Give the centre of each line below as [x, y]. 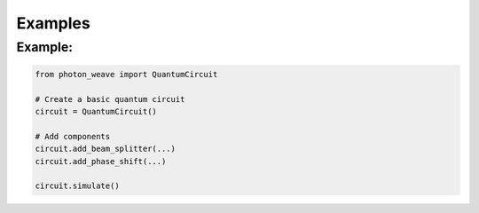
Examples [53, 23]
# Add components [73, 136]
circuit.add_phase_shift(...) [101, 161]
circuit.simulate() [77, 186]
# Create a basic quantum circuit [110, 99]
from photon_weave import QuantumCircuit [126, 74]
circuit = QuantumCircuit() [96, 111]
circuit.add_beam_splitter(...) [106, 149]
